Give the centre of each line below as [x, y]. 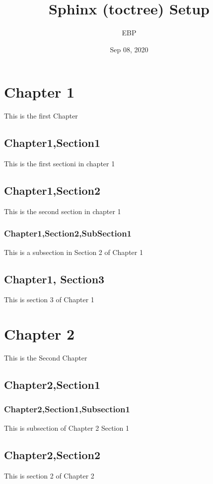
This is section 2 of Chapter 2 [49, 475]
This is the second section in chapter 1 [63, 211]
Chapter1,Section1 [52, 143]
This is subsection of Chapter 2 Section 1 [67, 427]
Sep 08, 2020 [129, 49]
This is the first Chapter [41, 116]
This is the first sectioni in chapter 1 [60, 164]
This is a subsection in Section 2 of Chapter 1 [73, 252]
